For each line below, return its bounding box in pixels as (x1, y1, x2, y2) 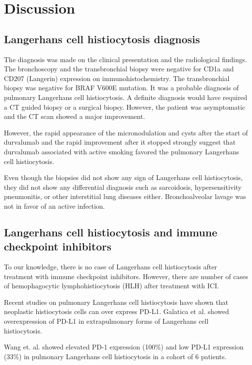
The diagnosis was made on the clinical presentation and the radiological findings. (4, 54, 247, 64)
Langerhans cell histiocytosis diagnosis (4, 31, 200, 46)
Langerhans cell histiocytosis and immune (4, 224, 218, 239)
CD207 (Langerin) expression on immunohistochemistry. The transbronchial (4, 73, 230, 83)
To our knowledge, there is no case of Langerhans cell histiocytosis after (4, 262, 217, 272)
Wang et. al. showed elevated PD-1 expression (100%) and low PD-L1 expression (4, 342, 244, 352)
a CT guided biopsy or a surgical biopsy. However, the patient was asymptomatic (4, 101, 245, 112)
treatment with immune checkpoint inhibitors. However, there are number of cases (4, 271, 248, 281)
